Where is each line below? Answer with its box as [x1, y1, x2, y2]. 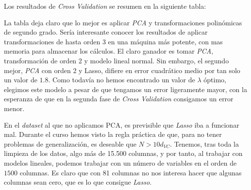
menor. [4, 103, 25, 113]
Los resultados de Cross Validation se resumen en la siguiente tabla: [4, 1, 206, 11]
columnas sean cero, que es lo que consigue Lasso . [4, 177, 152, 187]
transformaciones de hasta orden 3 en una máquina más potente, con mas [4, 36, 223, 46]
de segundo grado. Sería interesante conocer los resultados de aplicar [4, 27, 208, 37]
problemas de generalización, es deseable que [4, 138, 136, 149]
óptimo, [203, 75, 226, 85]
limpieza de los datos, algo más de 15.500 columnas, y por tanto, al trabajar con [4, 148, 243, 158]
